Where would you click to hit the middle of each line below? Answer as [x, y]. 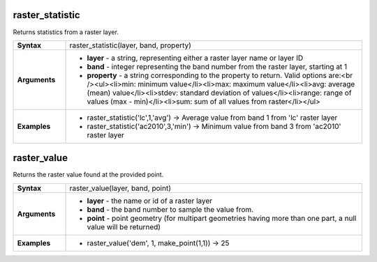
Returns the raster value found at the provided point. [88, 175]
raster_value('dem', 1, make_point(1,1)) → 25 [158, 242]
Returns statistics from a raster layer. [66, 32]
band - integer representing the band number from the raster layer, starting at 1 [217, 66]
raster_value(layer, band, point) [120, 188]
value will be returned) [124, 226]
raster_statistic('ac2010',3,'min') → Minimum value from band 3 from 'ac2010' [214, 126]
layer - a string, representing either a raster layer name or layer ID [195, 58]
